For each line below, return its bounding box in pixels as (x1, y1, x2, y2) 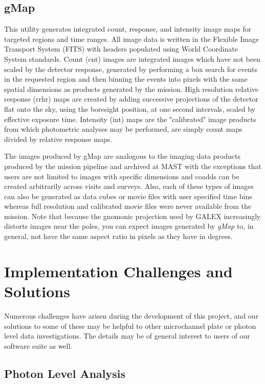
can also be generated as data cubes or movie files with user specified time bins (4, 190, 252, 201)
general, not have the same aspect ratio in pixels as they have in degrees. (4, 231, 233, 242)
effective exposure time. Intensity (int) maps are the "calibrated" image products (4, 113, 256, 124)
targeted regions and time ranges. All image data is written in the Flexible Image (4, 33, 259, 44)
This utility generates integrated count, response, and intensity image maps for (4, 23, 252, 34)
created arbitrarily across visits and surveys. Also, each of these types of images (4, 181, 254, 191)
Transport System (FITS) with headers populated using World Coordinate (4, 43, 238, 54)
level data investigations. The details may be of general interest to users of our (4, 330, 250, 341)
